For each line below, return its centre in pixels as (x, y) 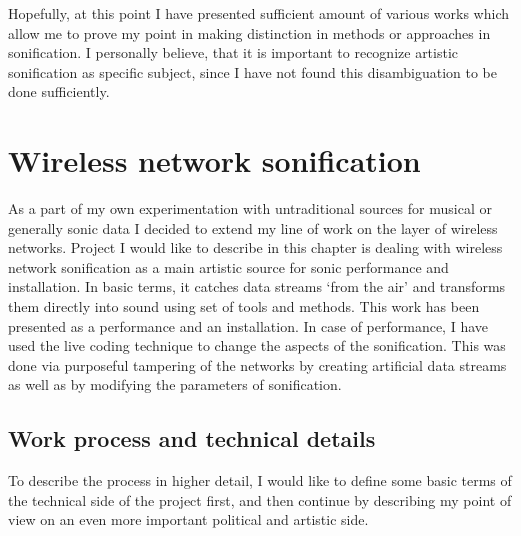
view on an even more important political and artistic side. (188, 519)
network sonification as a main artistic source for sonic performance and (228, 266)
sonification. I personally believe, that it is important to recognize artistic (233, 52)
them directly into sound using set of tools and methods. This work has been (244, 306)
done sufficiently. (59, 91)
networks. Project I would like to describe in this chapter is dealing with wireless (255, 247)
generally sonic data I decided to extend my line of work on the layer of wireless (253, 227)
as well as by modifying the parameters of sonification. (175, 384)
